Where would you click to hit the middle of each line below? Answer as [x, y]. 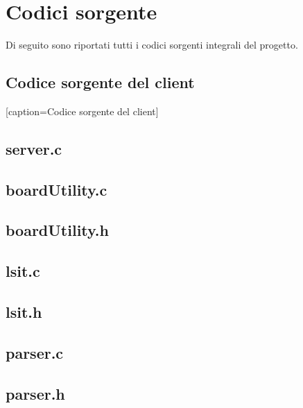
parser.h [35, 393]
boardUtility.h [57, 230]
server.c [34, 148]
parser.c [35, 352]
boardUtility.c [57, 189]
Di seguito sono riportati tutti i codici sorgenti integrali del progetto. [152, 45]
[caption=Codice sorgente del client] [82, 111]
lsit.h [24, 312]
